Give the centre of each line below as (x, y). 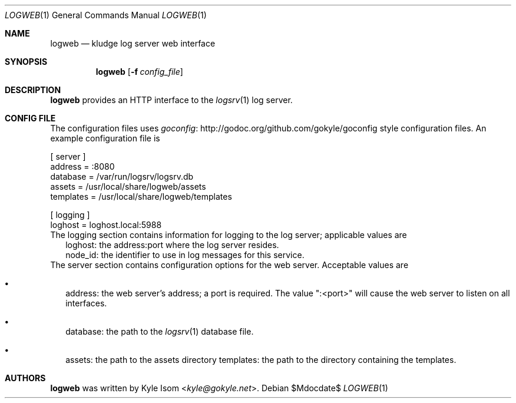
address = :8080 (82, 166)
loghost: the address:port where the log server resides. (172, 245)
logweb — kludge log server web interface (133, 43)
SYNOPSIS (26, 62)
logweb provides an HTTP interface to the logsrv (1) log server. (171, 100)
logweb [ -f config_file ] (139, 72)
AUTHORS (25, 378)
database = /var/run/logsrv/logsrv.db (122, 176)
